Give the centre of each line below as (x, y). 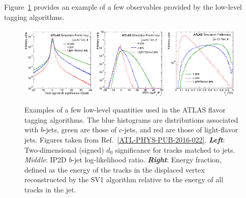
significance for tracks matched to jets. (175, 149)
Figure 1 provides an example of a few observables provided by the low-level (123, 7)
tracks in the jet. (50, 189)
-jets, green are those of (80, 130)
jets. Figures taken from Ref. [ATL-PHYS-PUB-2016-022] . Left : (125, 139)
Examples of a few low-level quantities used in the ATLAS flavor (125, 110)
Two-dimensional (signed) (64, 149)
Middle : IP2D (45, 160)
